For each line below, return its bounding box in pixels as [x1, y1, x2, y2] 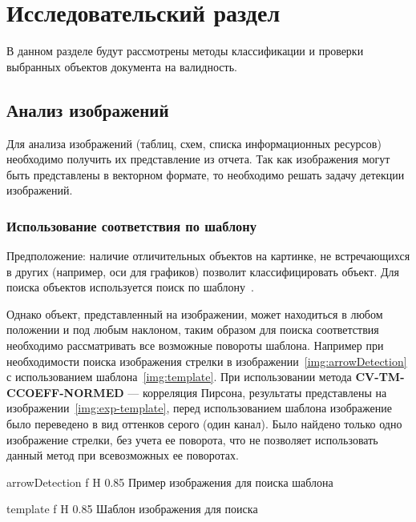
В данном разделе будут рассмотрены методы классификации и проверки [6, 42, 364, 59]
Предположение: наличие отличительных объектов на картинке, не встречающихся [6, 247, 410, 264]
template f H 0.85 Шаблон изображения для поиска [6, 500, 258, 517]
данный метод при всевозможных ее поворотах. [6, 447, 239, 464]
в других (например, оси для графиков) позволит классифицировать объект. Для [6, 263, 399, 279]
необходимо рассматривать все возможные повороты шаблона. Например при [6, 337, 384, 354]
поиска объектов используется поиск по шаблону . [6, 279, 254, 295]
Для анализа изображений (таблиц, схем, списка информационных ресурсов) [6, 135, 382, 151]
